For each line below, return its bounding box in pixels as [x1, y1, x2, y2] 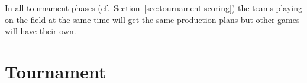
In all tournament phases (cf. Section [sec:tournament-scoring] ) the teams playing [5, 2, 302, 14]
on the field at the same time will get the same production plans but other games [5, 13, 300, 25]
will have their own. [5, 25, 76, 37]
